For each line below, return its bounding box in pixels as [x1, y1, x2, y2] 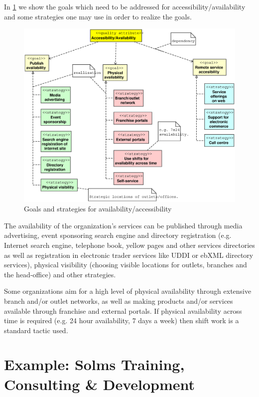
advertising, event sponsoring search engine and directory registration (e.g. [4, 230, 232, 240]
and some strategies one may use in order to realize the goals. [4, 11, 192, 21]
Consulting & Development [4, 374, 195, 394]
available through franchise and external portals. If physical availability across [4, 305, 242, 316]
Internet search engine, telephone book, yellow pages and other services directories [4, 239, 255, 250]
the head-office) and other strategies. [4, 269, 116, 279]
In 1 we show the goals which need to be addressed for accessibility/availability [4, 1, 246, 11]
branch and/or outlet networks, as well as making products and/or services [4, 295, 233, 306]
